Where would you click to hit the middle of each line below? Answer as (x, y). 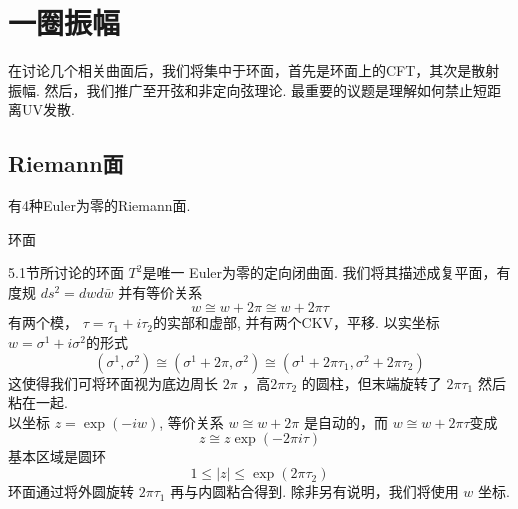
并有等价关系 (160, 291)
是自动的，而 (345, 421)
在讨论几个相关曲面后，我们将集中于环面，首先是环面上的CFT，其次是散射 (254, 70)
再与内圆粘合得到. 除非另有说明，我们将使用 (314, 491)
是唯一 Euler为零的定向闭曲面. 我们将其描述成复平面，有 (326, 272)
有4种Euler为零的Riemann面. (99, 205)
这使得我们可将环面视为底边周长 (113, 382)
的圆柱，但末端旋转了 (371, 382)
